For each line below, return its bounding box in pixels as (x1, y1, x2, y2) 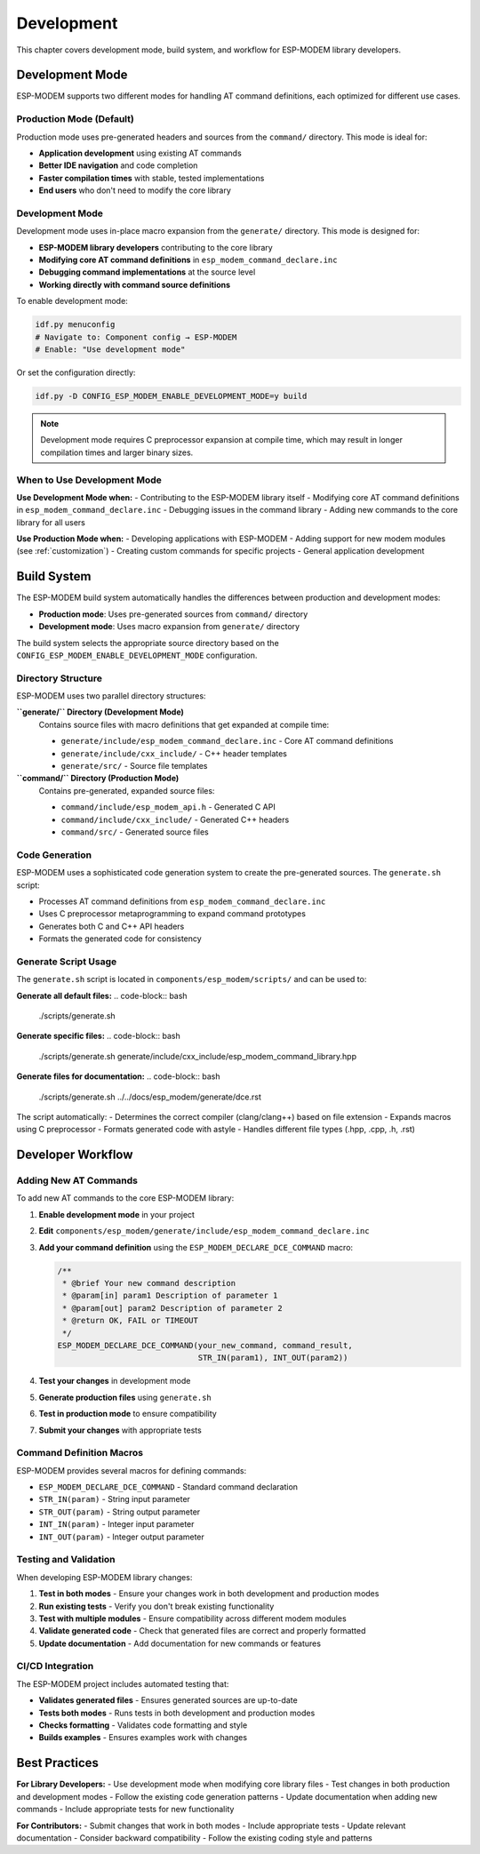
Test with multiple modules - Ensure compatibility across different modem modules (38, 1613, 347, 1624)
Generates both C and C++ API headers (38, 921, 185, 931)
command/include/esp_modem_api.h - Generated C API (60, 802, 276, 812)
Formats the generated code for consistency (38, 933, 202, 944)
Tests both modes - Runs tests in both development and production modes (38, 1707, 316, 1718)
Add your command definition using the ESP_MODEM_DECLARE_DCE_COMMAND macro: (38, 1242, 354, 1252)
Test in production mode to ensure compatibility (38, 1409, 217, 1419)
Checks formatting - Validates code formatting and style (38, 1720, 248, 1730)
